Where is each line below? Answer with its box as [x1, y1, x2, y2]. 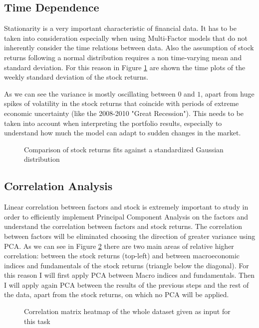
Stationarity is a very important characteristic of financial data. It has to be [4, 23, 237, 33]
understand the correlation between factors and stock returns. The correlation [4, 221, 243, 231]
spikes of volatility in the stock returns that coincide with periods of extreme [4, 98, 239, 109]
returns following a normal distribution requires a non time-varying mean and [4, 52, 242, 62]
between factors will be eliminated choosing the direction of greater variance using [4, 230, 256, 241]
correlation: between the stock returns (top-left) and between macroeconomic [4, 250, 240, 261]
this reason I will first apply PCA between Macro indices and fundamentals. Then [4, 270, 255, 280]
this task [24, 316, 50, 326]
